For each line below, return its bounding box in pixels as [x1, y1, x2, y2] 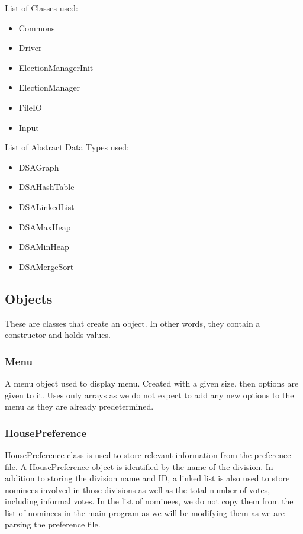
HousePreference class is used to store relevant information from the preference [5, 448, 291, 461]
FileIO [18, 101, 42, 113]
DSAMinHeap [18, 240, 69, 253]
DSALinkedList [18, 200, 75, 213]
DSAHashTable [18, 181, 75, 193]
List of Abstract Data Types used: [5, 141, 129, 153]
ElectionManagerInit [18, 61, 94, 73]
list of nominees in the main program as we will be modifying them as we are [5, 506, 285, 519]
